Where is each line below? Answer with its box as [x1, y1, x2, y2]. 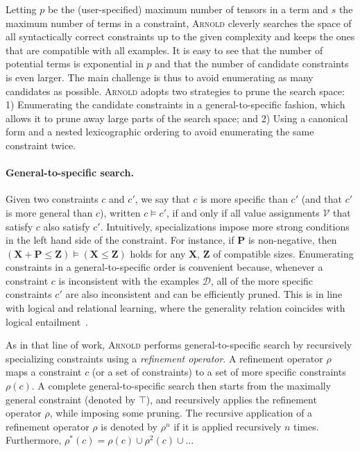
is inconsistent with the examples [58, 273, 200, 287]
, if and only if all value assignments [166, 205, 320, 219]
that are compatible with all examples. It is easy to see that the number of [6, 42, 323, 57]
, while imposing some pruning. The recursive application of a [49, 405, 313, 420]
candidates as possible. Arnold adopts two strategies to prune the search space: [6, 83, 345, 98]
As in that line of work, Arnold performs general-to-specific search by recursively [6, 337, 352, 352]
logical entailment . [6, 314, 89, 328]
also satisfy [43, 219, 90, 233]
